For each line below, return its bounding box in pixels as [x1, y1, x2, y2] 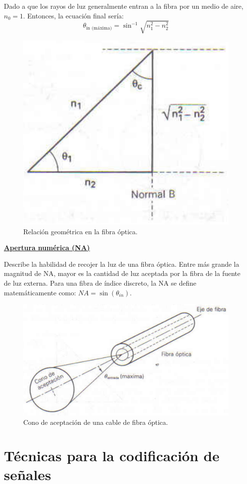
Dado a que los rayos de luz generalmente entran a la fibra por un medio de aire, [4, 1, 244, 11]
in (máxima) [86, 25, 112, 31]
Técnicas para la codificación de [4, 446, 219, 466]
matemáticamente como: [4, 287, 76, 297]
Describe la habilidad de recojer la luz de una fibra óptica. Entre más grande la [4, 258, 239, 269]
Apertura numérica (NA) [4, 242, 90, 253]
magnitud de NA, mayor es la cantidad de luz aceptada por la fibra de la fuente [4, 268, 241, 278]
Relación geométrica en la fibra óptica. [23, 226, 138, 236]
